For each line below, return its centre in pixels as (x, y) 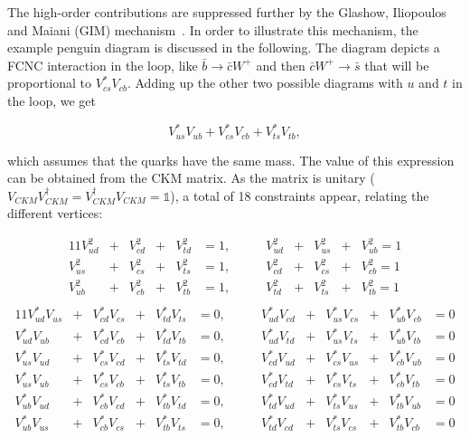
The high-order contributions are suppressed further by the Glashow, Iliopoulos (227, 12)
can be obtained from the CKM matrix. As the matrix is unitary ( (191, 178)
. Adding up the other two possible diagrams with (265, 83)
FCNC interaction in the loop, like (103, 65)
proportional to (50, 83)
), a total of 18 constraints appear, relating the (300, 195)
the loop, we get (52, 100)
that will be (397, 65)
